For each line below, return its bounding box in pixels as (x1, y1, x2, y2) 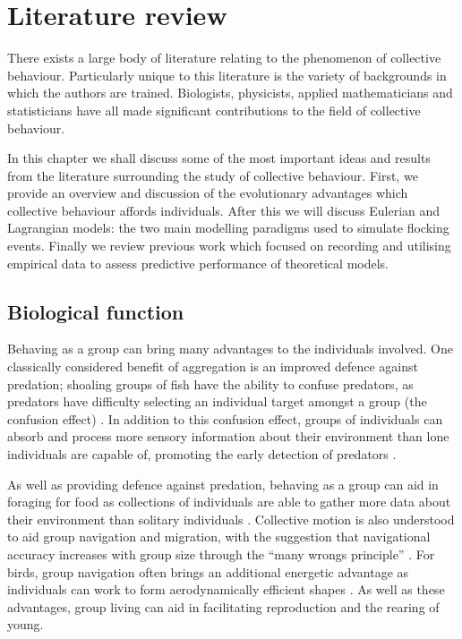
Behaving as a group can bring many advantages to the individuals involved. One (7, 339, 453, 358)
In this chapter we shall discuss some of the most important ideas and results (7, 149, 431, 167)
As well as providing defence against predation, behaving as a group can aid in (7, 474, 439, 493)
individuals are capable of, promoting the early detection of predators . (7, 445, 397, 464)
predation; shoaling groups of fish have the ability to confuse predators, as (7, 374, 414, 393)
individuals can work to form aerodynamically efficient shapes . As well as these (7, 580, 445, 599)
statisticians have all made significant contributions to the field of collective (7, 100, 421, 119)
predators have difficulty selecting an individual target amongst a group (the (7, 392, 427, 411)
